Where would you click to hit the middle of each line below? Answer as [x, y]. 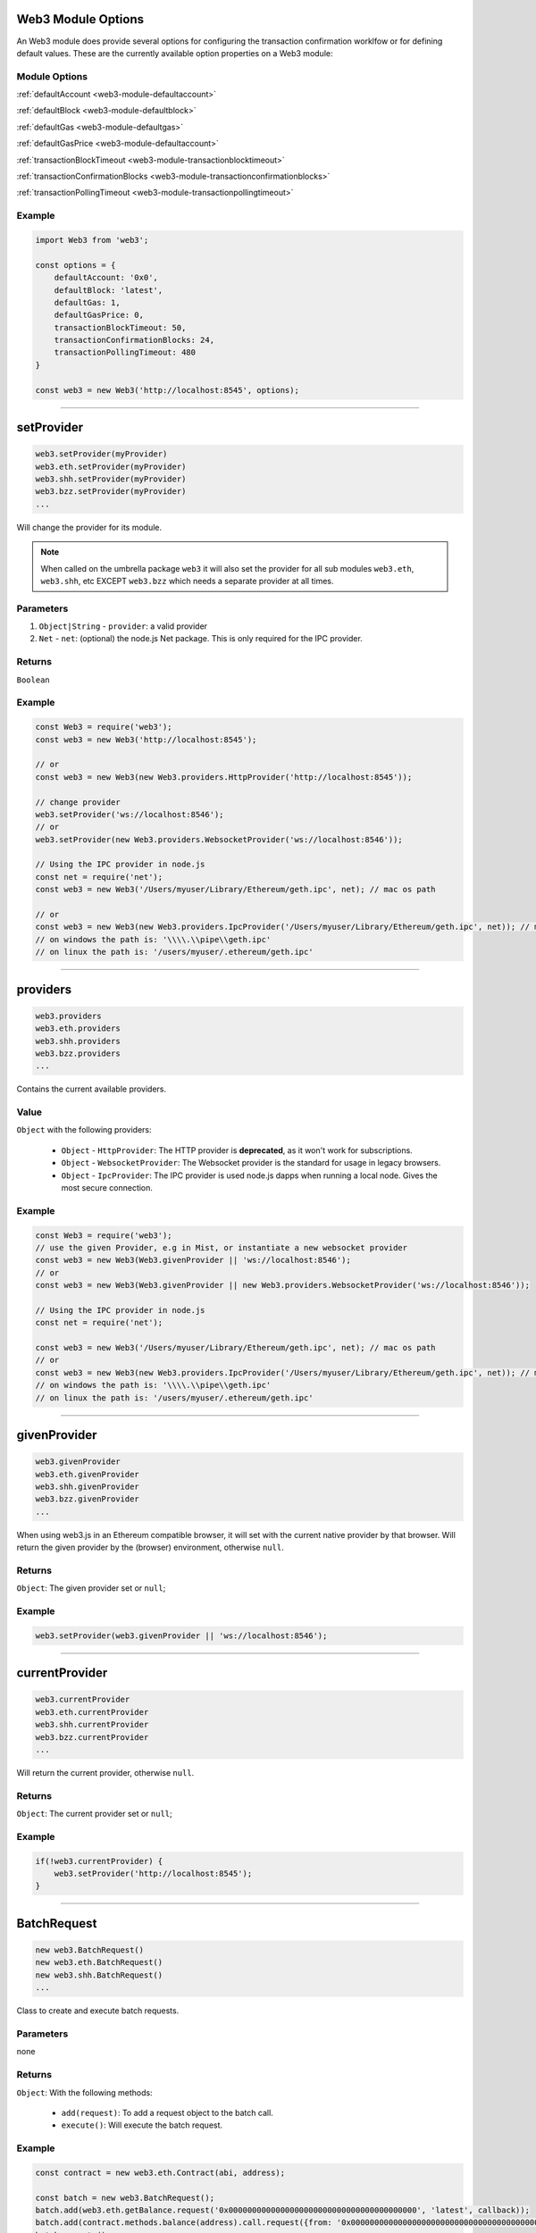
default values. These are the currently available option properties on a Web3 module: [175, 53]
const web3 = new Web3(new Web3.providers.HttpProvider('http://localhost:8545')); [224, 777]
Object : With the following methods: [84, 2092]
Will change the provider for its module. [89, 527]
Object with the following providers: [84, 1130]
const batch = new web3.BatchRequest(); [125, 2198]
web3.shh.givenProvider [88, 1487]
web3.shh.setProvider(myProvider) [111, 479]
